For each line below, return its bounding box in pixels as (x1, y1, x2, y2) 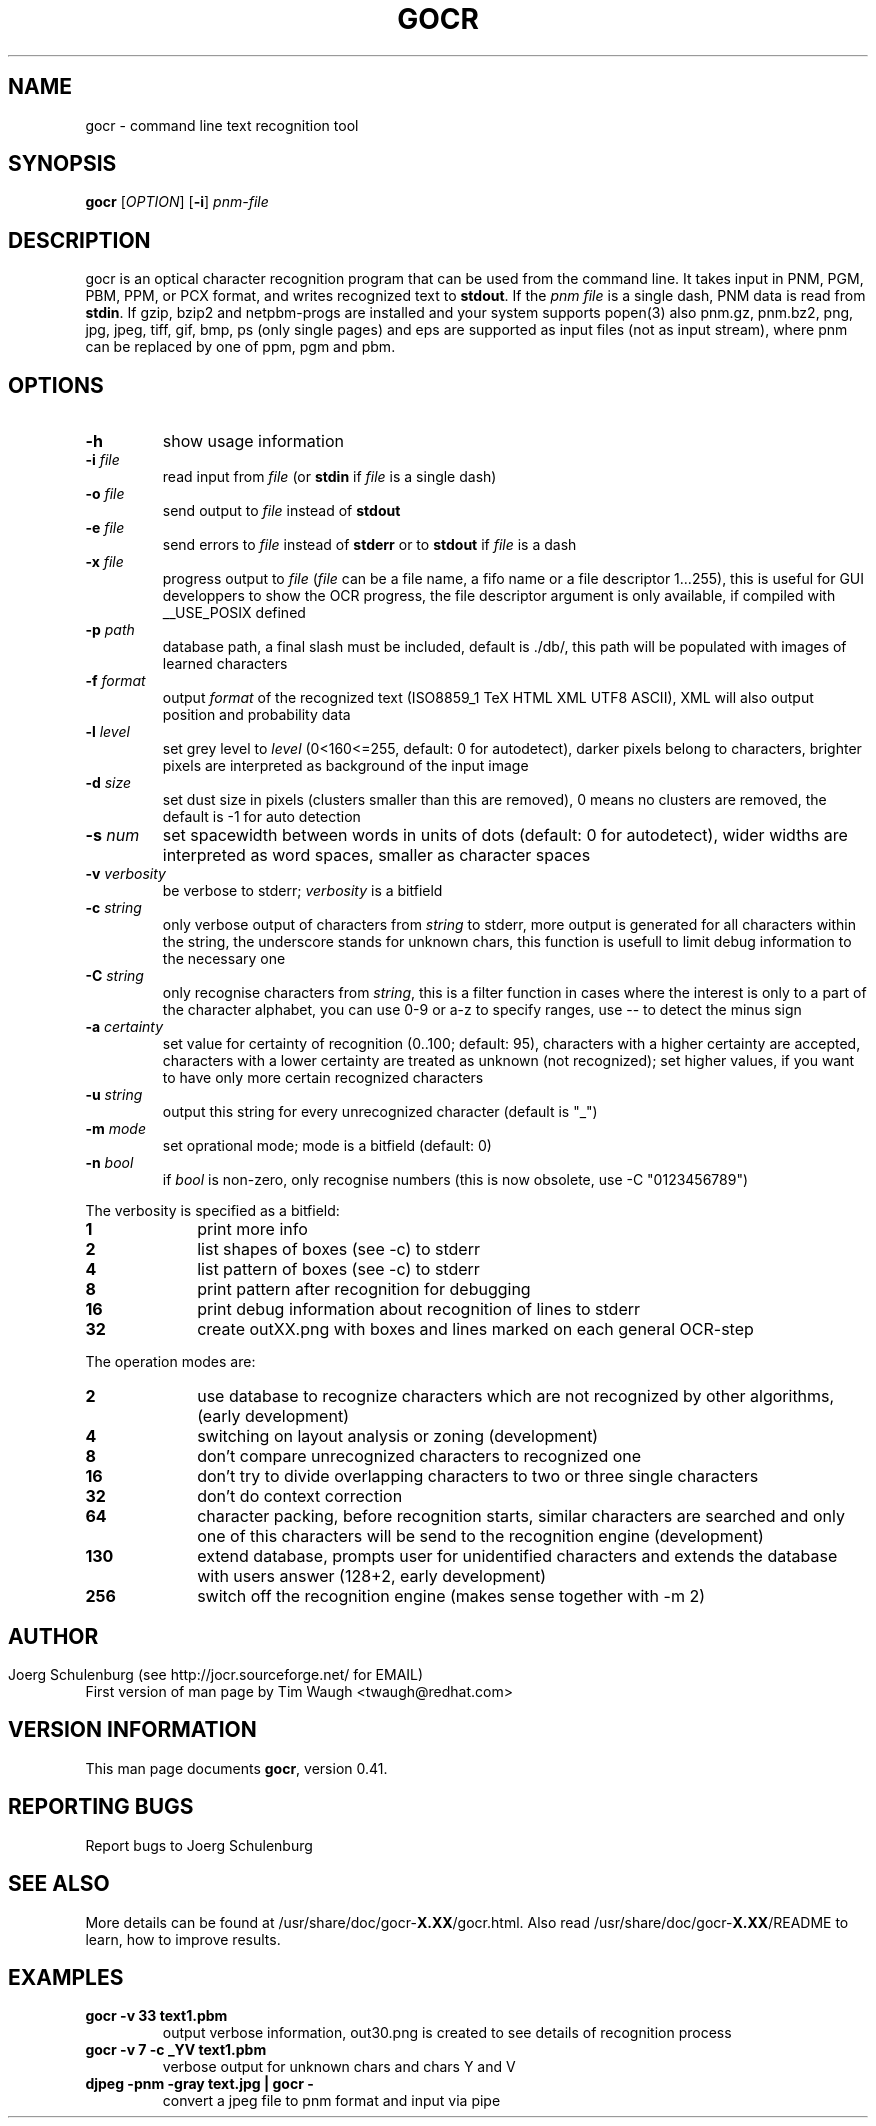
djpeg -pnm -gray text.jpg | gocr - (85, 2075, 314, 2093)
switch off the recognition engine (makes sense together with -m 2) (197, 1586, 705, 1607)
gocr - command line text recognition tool (85, 116, 359, 134)
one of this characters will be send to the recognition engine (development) (197, 1526, 764, 1547)
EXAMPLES (8, 1964, 124, 1990)
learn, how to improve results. (85, 1930, 281, 1948)
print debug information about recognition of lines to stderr (197, 1299, 641, 1320)
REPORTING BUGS (8, 1794, 194, 1820)
